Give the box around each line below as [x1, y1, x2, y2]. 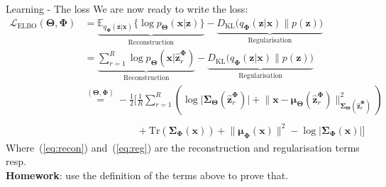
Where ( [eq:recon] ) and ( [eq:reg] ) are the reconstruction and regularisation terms [6, 140, 360, 154]
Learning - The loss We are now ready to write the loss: [6, 1, 248, 16]
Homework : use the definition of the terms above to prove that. [6, 167, 289, 182]
